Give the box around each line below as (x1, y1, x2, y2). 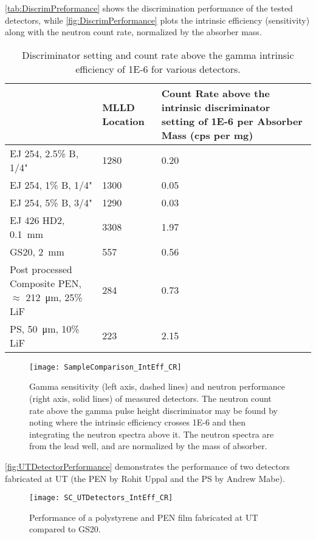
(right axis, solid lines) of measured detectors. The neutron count (29, 392, 272, 405)
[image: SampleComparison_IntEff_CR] (29, 362, 182, 371)
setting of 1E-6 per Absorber (161, 114, 303, 128)
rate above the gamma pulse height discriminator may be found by (29, 404, 278, 416)
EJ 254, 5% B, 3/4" (10, 195, 92, 209)
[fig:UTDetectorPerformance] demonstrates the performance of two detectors (5, 460, 290, 472)
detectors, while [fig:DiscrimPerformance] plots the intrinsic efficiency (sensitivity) (5, 13, 310, 26)
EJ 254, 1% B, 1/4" (10, 177, 92, 192)
